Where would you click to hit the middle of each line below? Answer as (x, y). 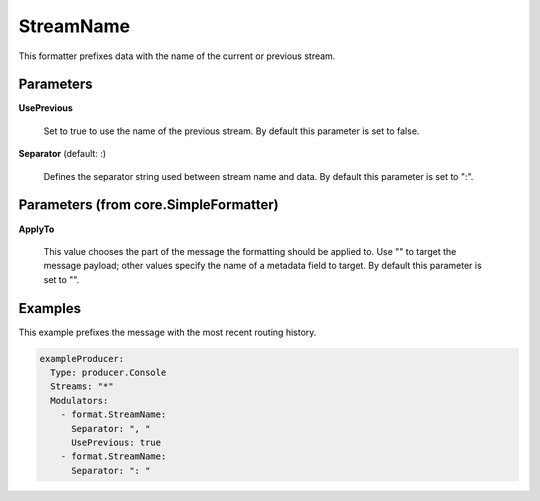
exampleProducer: (82, 358)
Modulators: (79, 400)
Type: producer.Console (108, 372)
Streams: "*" (82, 386)
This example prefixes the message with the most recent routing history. (167, 332)
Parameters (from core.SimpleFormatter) (148, 205)
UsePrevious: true (116, 442)
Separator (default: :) (62, 154)
